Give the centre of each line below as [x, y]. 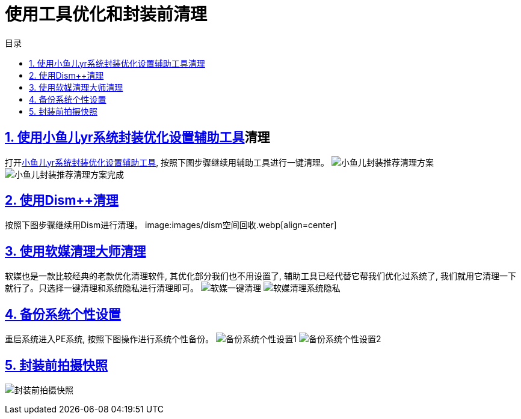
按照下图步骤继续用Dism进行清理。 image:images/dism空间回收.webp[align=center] [171, 225]
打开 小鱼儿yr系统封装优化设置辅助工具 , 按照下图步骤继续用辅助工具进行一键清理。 [167, 162]
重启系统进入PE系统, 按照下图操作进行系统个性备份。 [109, 339]
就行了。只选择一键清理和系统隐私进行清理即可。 [102, 288]
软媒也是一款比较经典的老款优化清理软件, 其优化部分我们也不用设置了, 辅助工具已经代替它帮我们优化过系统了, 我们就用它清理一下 [260, 276]
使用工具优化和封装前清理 [106, 14]
